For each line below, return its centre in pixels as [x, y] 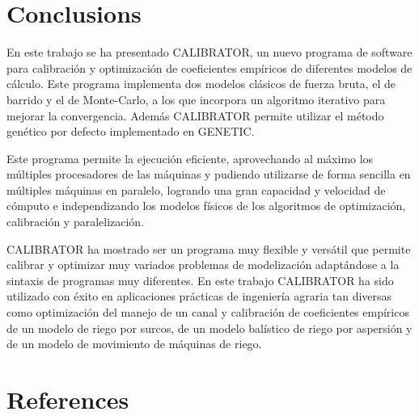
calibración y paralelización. [76, 222]
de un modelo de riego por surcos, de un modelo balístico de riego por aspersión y [209, 328]
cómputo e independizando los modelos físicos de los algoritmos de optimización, [206, 206]
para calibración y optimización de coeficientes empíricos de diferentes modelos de [209, 67]
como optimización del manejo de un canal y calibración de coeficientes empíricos [208, 312]
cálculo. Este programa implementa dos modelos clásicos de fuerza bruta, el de [201, 84]
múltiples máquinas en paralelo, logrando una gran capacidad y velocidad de [196, 189]
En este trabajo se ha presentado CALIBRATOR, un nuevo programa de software [209, 52]
